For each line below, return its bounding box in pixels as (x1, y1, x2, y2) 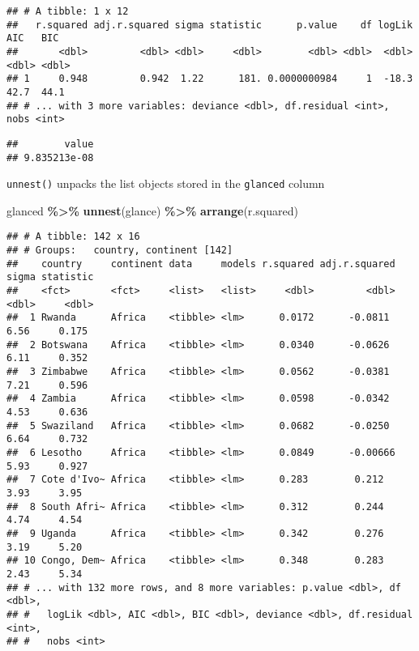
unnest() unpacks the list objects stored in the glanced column (6, 175, 325, 192)
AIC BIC (6, 32, 59, 45)
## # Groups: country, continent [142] (6, 245, 233, 257)
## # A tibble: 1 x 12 (6, 6, 129, 17)
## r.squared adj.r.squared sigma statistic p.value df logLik (6, 19, 413, 31)
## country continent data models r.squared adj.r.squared (6, 257, 395, 270)
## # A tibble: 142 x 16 (6, 231, 140, 243)
